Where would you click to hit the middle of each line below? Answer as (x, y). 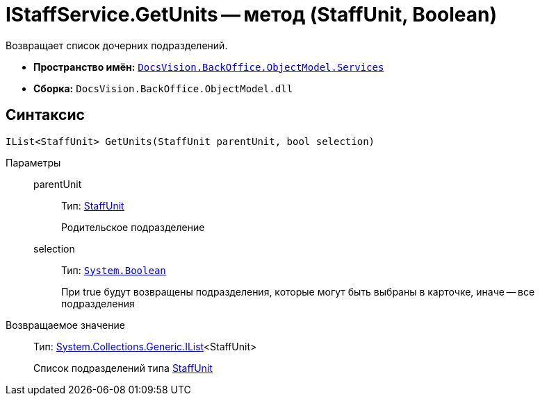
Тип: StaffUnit (93, 205)
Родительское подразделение (133, 227)
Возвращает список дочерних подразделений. (117, 45)
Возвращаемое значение (65, 325)
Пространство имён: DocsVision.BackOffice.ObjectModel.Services (209, 67)
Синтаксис (45, 115)
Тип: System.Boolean (114, 270)
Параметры (33, 162)
